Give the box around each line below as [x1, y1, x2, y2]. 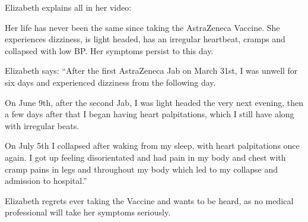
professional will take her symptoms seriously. [5, 206, 171, 218]
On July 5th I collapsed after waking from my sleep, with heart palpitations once [5, 139, 300, 152]
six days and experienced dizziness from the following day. [5, 76, 216, 88]
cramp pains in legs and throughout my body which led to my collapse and [5, 162, 278, 175]
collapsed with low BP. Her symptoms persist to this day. [5, 44, 214, 57]
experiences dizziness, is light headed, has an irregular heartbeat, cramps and [5, 33, 285, 45]
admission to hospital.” [5, 174, 87, 187]
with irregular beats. [5, 119, 80, 132]
